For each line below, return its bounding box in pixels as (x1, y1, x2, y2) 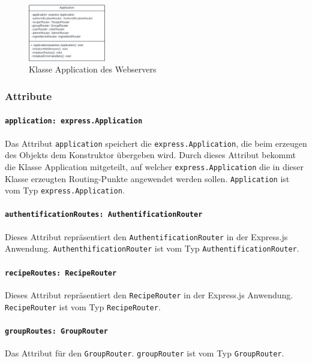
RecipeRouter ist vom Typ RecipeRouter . (5, 300, 161, 313)
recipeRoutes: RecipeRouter (5, 268, 117, 277)
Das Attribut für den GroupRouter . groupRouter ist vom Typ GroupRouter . (5, 347, 284, 359)
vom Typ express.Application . (5, 184, 125, 196)
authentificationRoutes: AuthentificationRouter (5, 210, 203, 219)
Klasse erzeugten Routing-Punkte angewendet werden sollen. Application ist (5, 172, 290, 184)
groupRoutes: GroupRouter (5, 326, 108, 335)
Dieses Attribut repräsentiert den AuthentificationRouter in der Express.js (5, 230, 288, 243)
